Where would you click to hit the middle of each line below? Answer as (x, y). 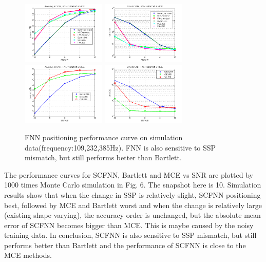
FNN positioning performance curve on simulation (104, 137)
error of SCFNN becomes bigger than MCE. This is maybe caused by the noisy (129, 225)
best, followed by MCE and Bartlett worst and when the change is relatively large (133, 205)
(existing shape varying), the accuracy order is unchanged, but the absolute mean (132, 215)
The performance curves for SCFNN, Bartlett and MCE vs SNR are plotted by (129, 174)
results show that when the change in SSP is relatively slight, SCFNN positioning (132, 194)
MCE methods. (28, 255)
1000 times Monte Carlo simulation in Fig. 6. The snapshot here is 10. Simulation (133, 185)
